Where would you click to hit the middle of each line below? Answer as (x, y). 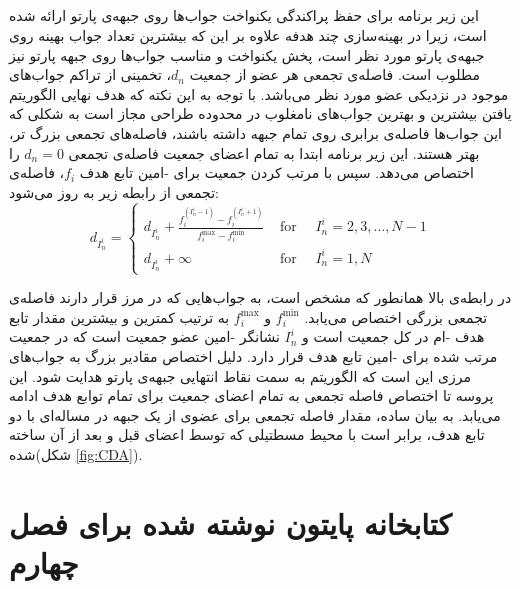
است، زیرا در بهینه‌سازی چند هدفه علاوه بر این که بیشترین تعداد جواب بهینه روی (248, 34)
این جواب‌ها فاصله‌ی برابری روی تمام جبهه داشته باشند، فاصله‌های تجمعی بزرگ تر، (255, 132)
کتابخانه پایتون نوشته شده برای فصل (230, 522)
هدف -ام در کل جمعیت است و (393, 336)
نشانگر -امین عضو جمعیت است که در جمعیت (144, 336)
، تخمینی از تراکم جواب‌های (90, 74)
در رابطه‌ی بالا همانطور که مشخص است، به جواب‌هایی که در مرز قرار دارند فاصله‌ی (260, 297)
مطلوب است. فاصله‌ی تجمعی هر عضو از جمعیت (334, 74)
